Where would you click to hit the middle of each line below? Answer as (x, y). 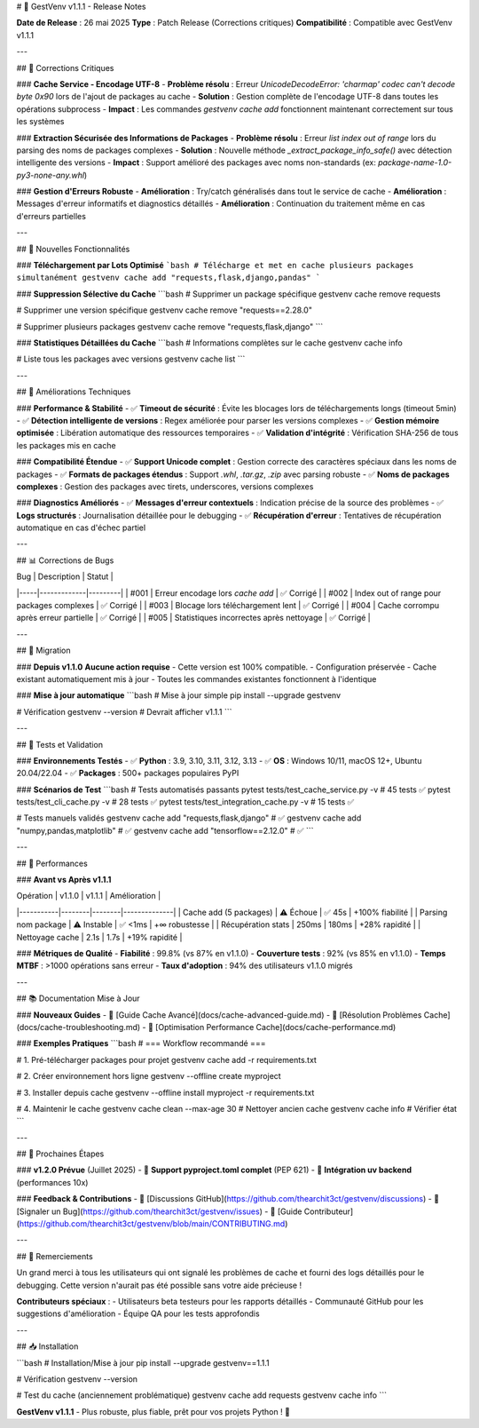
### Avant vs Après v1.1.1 (64, 880)
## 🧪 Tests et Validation (60, 744)
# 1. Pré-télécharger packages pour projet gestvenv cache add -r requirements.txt (166, 1059)
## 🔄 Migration (43, 651)
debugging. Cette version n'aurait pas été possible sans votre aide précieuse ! (159, 1285)
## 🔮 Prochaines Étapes (60, 1154)
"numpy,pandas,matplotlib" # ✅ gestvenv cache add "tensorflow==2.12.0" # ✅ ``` (165, 830)
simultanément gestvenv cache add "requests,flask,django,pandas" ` (169, 278)
